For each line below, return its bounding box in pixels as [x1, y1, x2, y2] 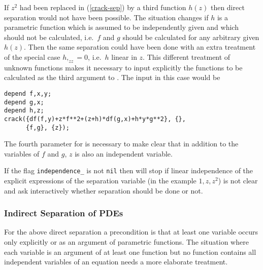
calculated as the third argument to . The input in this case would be [4, 72, 220, 83]
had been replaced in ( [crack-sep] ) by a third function [19, 2, 186, 12]
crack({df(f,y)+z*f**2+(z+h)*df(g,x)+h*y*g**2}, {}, [4, 115, 186, 123]
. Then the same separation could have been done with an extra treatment [24, 42, 256, 52]
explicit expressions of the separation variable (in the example [4, 175, 196, 186]
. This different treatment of [143, 51, 231, 62]
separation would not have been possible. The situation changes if [4, 12, 209, 22]
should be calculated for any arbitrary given [122, 31, 259, 42]
